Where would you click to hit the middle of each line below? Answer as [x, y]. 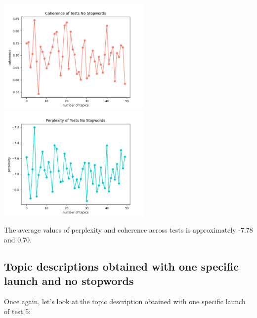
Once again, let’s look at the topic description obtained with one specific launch [125, 301]
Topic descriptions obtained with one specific [121, 266]
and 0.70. [18, 239]
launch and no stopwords [69, 281]
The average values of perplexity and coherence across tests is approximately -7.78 [128, 230]
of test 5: [18, 311]
